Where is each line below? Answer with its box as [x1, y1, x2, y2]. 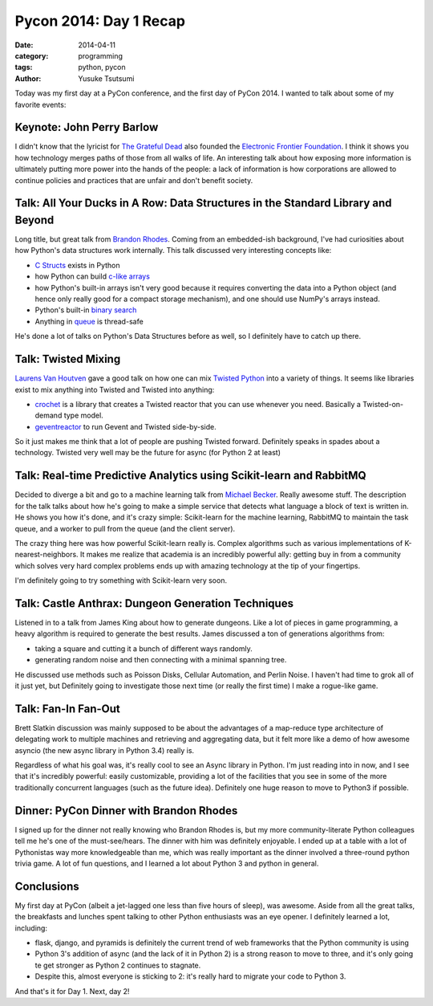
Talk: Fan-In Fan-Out [14, 702, 120, 715]
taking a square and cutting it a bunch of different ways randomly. [34, 643, 253, 654]
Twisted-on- [362, 399, 404, 409]
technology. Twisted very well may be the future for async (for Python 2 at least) [14, 448, 281, 458]
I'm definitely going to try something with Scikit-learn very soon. [14, 576, 228, 585]
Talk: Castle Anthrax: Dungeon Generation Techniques [14, 597, 294, 610]
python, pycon [78, 63, 126, 72]
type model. [63, 410, 103, 421]
